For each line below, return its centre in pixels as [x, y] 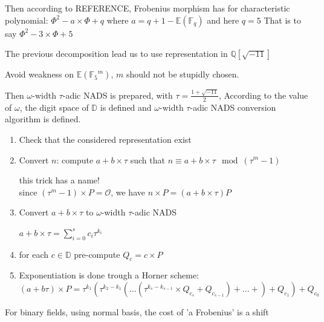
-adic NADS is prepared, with [118, 95]
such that [147, 159]
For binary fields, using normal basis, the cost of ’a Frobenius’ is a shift [137, 312]
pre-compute [97, 254]
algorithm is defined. [43, 119]
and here [223, 20]
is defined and [126, 107]
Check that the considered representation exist [105, 139]
